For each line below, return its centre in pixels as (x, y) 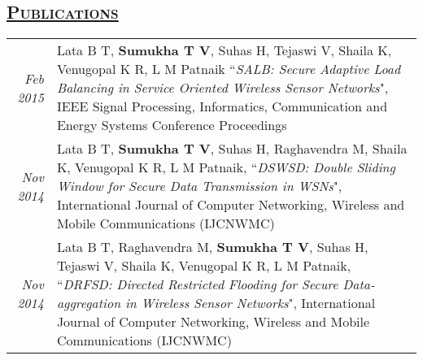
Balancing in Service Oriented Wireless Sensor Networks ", (222, 88)
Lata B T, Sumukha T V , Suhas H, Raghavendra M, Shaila (232, 149)
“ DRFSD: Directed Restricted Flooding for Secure (197, 284)
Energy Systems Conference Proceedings (172, 125)
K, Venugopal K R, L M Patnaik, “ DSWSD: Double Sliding (226, 167)
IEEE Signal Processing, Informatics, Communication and (222, 106)
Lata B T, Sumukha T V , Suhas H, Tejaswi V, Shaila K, (224, 50)
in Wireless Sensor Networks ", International (250, 303)
